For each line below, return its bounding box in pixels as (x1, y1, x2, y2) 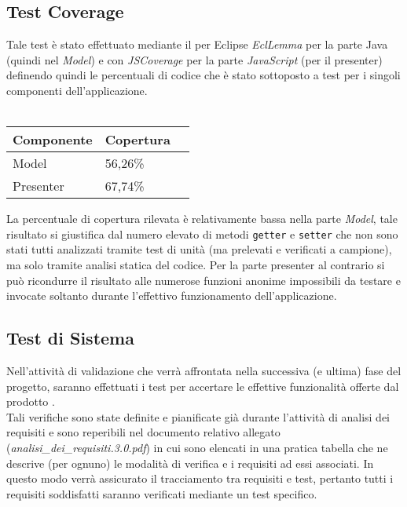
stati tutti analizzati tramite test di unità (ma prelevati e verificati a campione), (6, 241, 392, 257)
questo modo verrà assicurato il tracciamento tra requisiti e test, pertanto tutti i (6, 470, 394, 487)
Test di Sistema (6, 326, 134, 350)
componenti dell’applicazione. (6, 82, 148, 98)
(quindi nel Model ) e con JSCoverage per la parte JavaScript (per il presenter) (6, 51, 383, 67)
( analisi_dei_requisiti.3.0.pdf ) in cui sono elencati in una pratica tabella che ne (6, 439, 388, 455)
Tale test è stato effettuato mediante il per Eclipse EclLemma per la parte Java (6, 36, 388, 53)
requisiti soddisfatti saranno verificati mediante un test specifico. (6, 485, 317, 502)
